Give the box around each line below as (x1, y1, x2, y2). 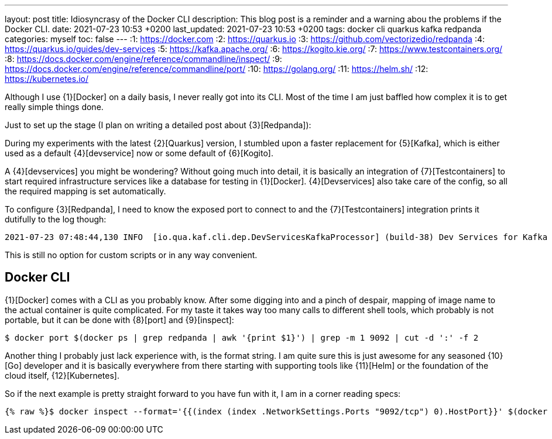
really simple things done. (5, 102, 104, 112)
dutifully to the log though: (5, 214, 107, 224)
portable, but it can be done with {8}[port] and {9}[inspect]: (5, 314, 234, 325)
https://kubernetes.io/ (5, 74, 89, 84)
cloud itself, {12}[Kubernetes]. (5, 370, 119, 380)
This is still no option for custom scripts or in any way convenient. (5, 250, 258, 260)
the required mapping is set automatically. (5, 186, 166, 196)
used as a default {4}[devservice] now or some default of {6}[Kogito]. (5, 148, 273, 158)
